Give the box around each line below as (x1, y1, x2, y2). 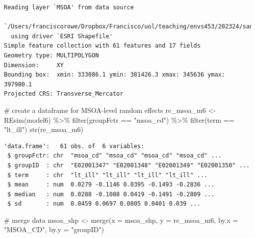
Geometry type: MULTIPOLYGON (4, 52, 99, 59)
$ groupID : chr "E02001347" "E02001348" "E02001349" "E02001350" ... (7, 161, 250, 169)
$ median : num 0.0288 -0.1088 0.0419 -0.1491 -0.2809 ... (7, 190, 215, 198)
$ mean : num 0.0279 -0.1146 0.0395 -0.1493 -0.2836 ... (7, 181, 215, 188)
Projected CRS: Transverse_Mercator (4, 90, 124, 98)
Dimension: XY (4, 61, 64, 69)
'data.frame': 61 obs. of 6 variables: (4, 142, 145, 150)
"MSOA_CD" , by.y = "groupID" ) (4, 224, 104, 235)
